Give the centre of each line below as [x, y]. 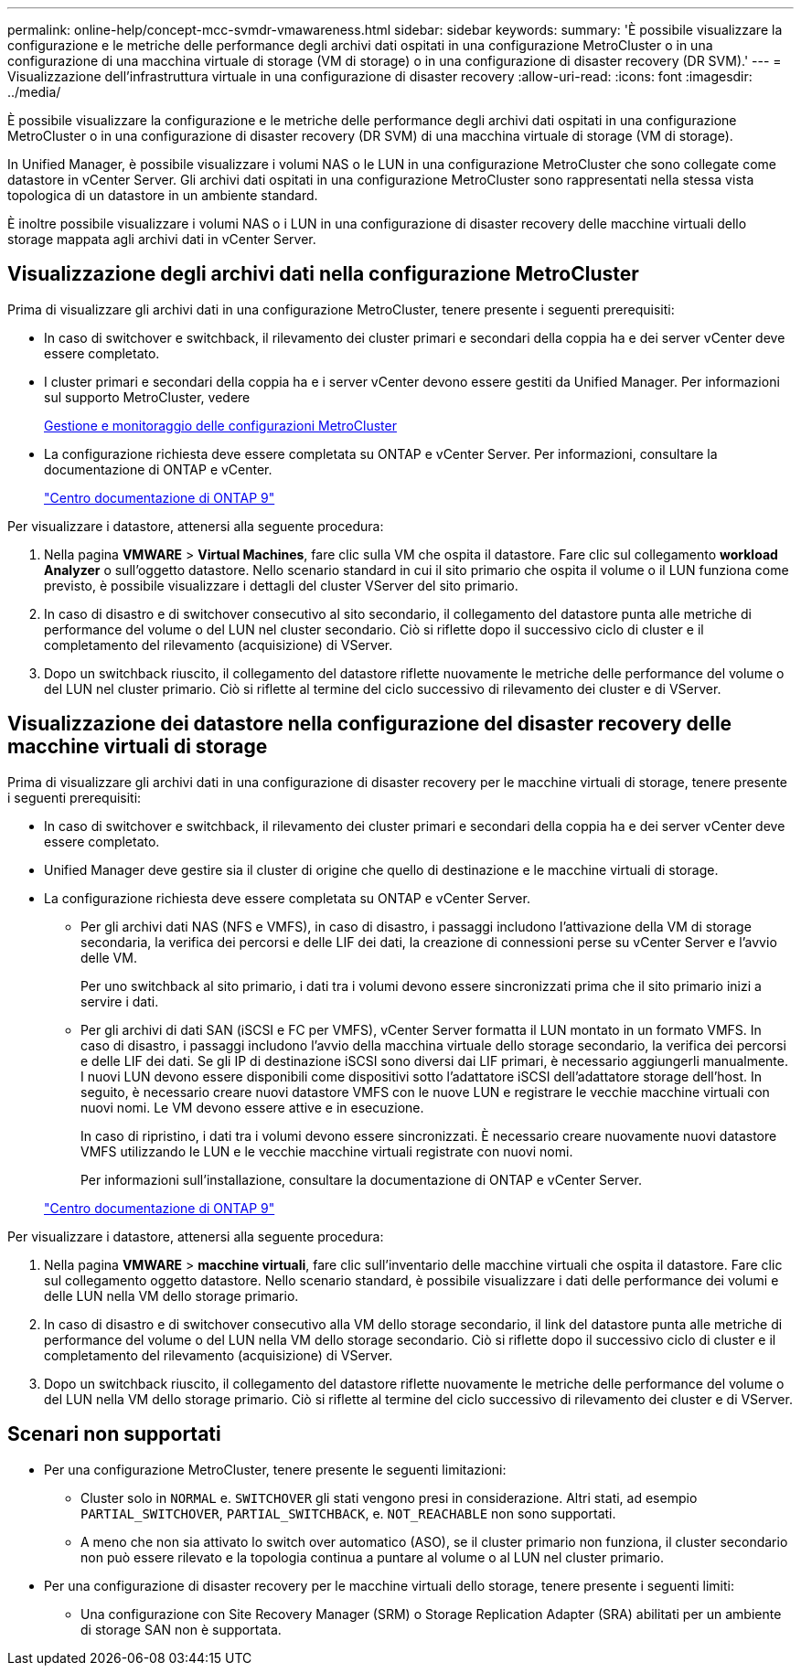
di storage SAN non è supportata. [181, 1629]
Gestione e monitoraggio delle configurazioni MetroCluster [220, 425]
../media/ [34, 92]
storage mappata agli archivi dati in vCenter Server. [162, 239]
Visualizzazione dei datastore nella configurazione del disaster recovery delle [370, 724]
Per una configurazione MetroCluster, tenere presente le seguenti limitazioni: [275, 1469]
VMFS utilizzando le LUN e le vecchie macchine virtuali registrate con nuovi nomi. [327, 1151]
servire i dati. [120, 1001]
